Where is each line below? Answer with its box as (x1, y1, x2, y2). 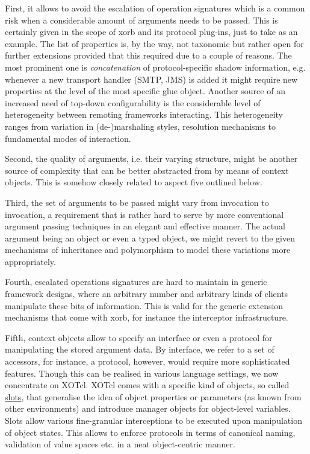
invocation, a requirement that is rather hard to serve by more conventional (5, 208, 284, 220)
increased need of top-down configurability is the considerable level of (5, 96, 261, 109)
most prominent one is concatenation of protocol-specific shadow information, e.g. (5, 60, 306, 73)
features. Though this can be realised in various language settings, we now (5, 366, 279, 379)
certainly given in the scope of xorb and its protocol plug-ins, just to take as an (5, 25, 298, 38)
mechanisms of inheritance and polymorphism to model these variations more (5, 243, 291, 256)
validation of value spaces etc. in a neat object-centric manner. (5, 438, 235, 450)
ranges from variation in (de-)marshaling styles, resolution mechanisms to (5, 120, 276, 132)
